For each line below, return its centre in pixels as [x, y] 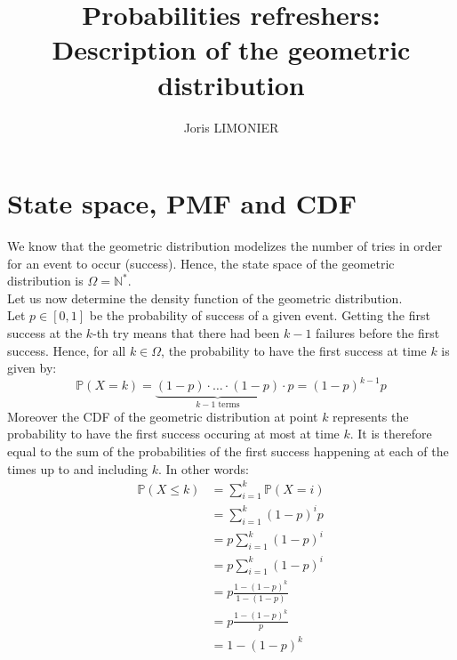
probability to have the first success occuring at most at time [173, 434]
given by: [32, 368]
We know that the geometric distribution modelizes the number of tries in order [225, 246]
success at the [45, 333]
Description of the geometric [231, 49]
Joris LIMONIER [231, 127]
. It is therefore [391, 434]
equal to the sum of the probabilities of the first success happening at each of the [228, 451]
